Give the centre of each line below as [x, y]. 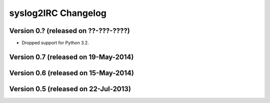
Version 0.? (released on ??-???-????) [69, 31]
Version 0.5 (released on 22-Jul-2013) [70, 89]
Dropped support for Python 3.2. [55, 43]
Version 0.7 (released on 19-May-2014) [71, 57]
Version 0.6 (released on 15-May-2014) [72, 73]
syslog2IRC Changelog [58, 13]
